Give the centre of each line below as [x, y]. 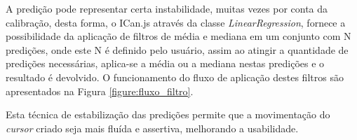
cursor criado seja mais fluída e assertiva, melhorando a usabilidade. [152, 128]
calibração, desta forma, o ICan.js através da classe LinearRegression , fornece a [176, 22]
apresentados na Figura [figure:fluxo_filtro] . [100, 91]
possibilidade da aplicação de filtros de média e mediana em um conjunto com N [178, 36]
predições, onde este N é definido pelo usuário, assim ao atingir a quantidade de [177, 49]
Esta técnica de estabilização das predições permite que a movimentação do [168, 114]
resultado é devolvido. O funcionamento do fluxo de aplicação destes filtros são [175, 77]
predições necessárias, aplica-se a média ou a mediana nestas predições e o [165, 63]
